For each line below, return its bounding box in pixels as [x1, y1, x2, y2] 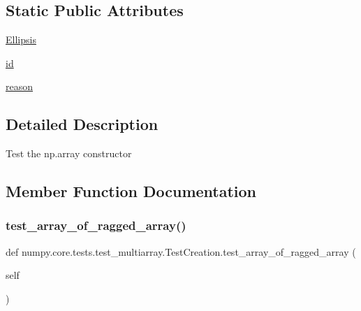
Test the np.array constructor [6, 146, 132, 161]
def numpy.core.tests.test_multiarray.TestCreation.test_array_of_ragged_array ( [6, 244, 356, 259]
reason [6, 79, 34, 94]
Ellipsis [6, 32, 36, 47]
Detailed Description [6, 113, 159, 135]
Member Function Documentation [6, 180, 257, 202]
